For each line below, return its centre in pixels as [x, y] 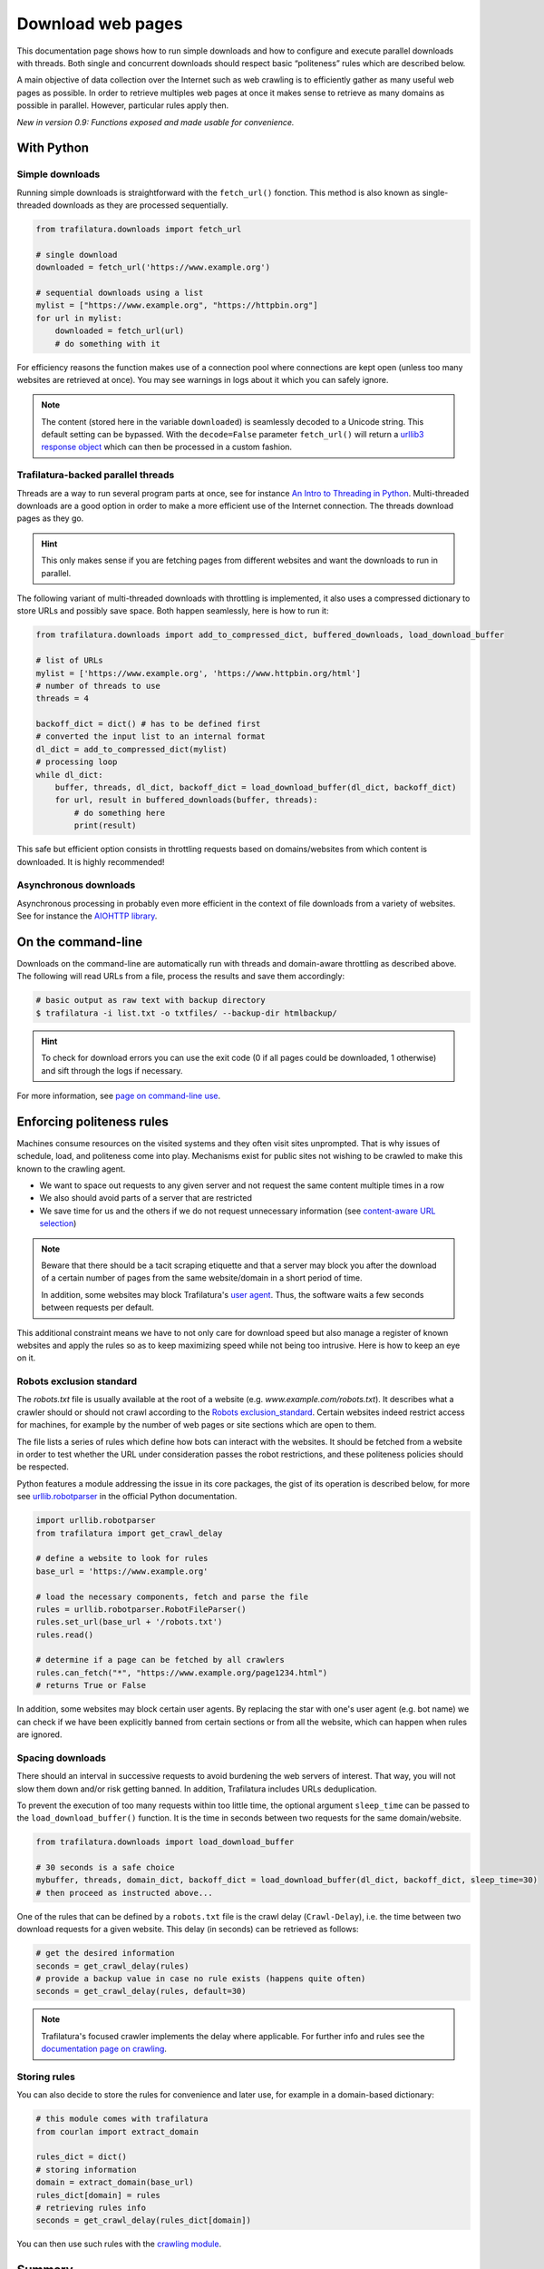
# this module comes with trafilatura [122, 2119]
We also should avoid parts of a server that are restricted [146, 1198]
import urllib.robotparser [96, 1521]
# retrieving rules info [91, 2208]
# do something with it [107, 344]
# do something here [120, 813]
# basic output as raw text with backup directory [151, 1000]
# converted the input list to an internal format [151, 737]
